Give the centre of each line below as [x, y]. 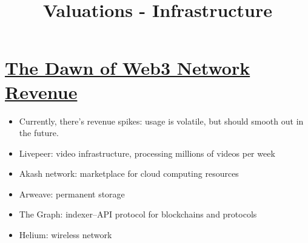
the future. [39, 133]
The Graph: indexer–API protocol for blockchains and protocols [138, 214]
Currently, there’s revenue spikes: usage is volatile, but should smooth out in [161, 121]
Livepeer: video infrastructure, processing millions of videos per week [147, 153]
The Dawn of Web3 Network [128, 68]
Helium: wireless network [65, 235]
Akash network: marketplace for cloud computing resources [129, 173]
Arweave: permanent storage [72, 193]
